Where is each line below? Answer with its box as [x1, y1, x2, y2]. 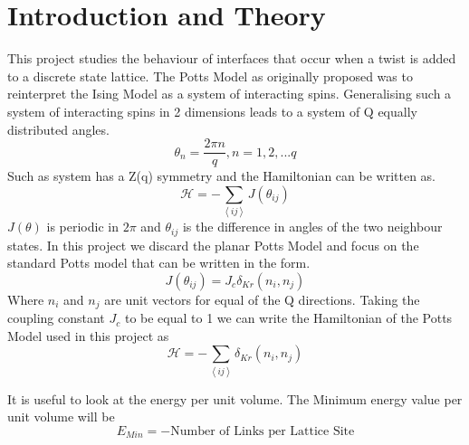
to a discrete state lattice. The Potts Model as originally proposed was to [7, 66, 413, 85]
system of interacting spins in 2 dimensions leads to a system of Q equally [7, 101, 417, 120]
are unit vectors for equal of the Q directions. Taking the [104, 289, 420, 308]
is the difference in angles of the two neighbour [182, 217, 443, 236]
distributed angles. [7, 119, 110, 138]
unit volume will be [7, 407, 115, 426]
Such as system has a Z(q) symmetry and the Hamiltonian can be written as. [7, 166, 436, 185]
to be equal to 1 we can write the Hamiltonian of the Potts [124, 308, 453, 327]
